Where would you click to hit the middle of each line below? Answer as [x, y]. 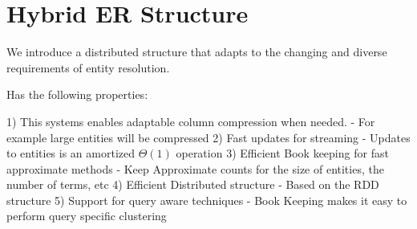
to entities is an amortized [71, 153]
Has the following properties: [77, 94]
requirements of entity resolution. [88, 67]
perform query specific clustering [87, 216]
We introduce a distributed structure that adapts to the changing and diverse [197, 52]
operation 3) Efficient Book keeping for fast [282, 153]
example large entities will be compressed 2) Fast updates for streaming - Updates [208, 137]
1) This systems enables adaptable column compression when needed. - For [191, 121]
